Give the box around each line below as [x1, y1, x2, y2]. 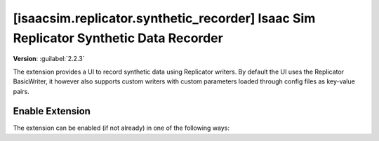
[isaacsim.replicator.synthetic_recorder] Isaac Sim [13, 11, 316, 26]
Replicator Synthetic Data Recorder [13, 30, 224, 46]
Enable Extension [13, 105, 91, 117]
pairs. [13, 87, 29, 95]
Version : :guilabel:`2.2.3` [13, 55, 85, 63]
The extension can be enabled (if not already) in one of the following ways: [13, 123, 230, 133]
